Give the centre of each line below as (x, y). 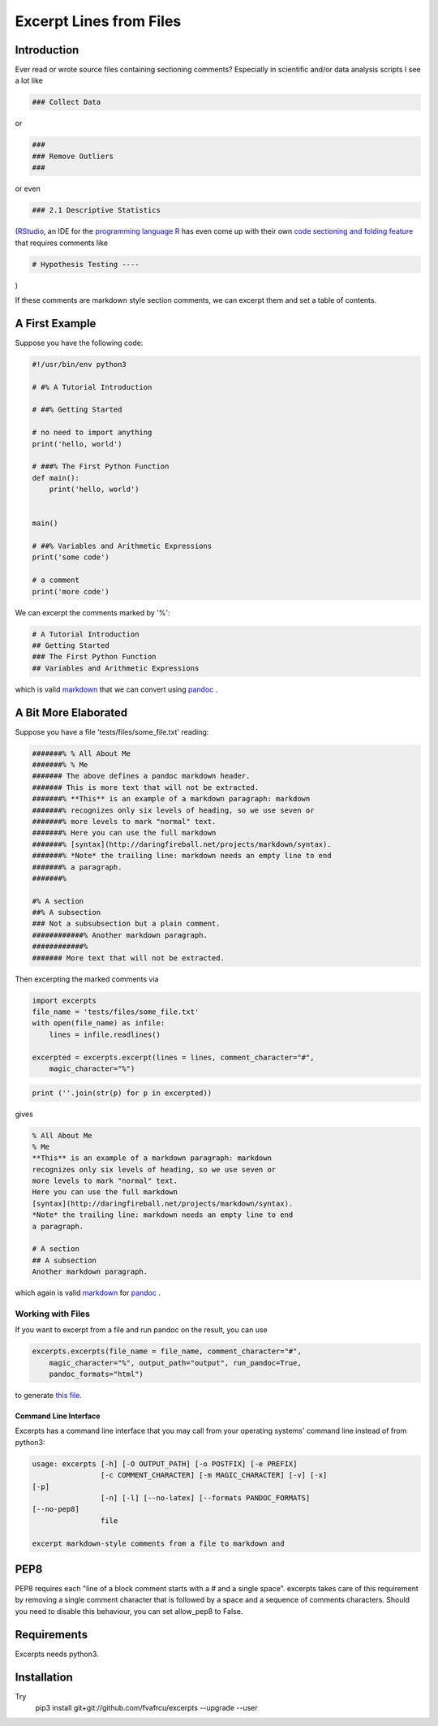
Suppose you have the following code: (79, 343)
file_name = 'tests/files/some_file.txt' (116, 1012)
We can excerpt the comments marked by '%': (92, 612)
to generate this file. (49, 1396)
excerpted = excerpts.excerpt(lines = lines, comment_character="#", (173, 1057)
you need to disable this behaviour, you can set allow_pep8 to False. (129, 1611)
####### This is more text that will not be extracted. (146, 787)
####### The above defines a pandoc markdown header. (141, 776)
